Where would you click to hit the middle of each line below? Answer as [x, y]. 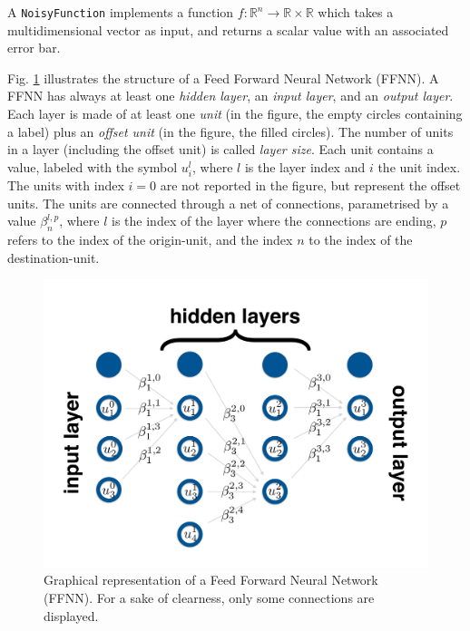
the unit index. [419, 166]
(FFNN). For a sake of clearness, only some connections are [209, 597]
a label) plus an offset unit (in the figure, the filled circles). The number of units [230, 131]
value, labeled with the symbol [93, 166]
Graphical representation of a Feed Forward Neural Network [211, 580]
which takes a [356, 12]
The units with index [66, 184]
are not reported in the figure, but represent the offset [310, 184]
